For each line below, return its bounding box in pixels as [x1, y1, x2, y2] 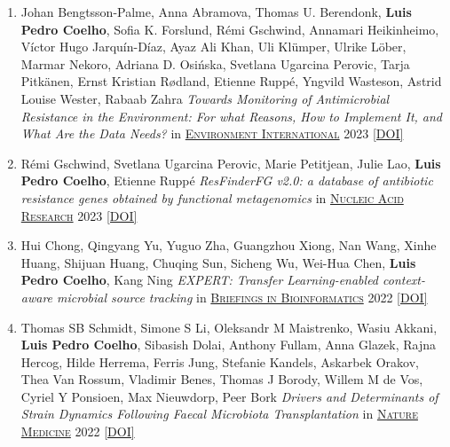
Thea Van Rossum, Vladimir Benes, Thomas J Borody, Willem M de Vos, [20, 370, 423, 388]
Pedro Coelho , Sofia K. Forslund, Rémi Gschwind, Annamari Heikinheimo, [20, 20, 439, 38]
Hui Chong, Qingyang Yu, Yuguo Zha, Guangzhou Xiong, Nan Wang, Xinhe [20, 236, 437, 255]
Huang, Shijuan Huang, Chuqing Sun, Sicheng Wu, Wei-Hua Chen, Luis [20, 253, 416, 271]
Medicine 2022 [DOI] [20, 422, 135, 441]
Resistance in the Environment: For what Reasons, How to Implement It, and [20, 106, 443, 125]
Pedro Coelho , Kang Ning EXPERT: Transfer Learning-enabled [20, 271, 379, 289]
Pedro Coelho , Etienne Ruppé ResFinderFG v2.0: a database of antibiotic [20, 171, 433, 190]
